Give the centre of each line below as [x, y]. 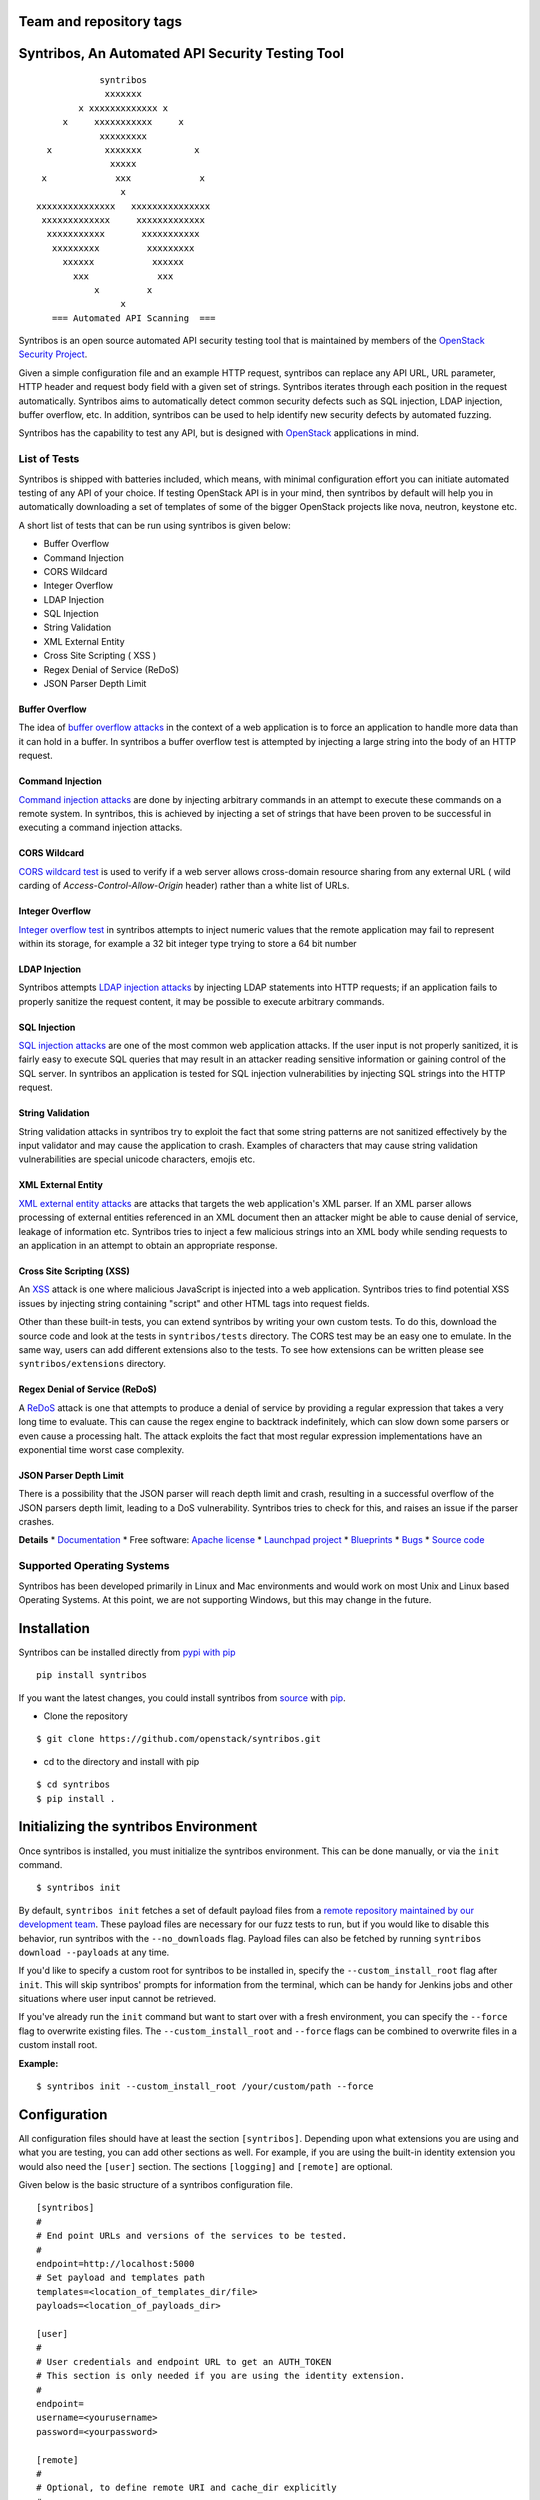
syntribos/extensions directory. [92, 1364]
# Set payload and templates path [120, 2278]
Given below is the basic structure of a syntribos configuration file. [156, 2185]
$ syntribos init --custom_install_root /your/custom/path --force [205, 2086]
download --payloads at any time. [94, 1952]
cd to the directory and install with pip [121, 1761]
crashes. [36, 1522]
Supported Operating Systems [94, 1566]
